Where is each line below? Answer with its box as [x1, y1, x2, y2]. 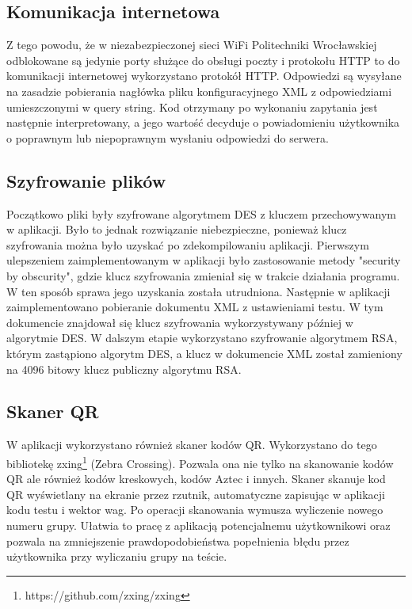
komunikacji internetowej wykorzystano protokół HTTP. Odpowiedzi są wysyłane [6, 67, 402, 84]
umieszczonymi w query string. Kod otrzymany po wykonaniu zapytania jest [6, 98, 378, 115]
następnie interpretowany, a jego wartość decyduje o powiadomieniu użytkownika [6, 114, 400, 131]
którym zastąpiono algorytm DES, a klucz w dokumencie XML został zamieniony [6, 344, 402, 361]
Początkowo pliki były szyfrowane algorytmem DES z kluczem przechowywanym [6, 205, 396, 222]
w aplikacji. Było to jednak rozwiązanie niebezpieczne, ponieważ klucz [6, 221, 347, 238]
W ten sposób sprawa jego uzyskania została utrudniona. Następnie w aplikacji [6, 283, 391, 299]
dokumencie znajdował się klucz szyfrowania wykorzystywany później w [6, 314, 353, 330]
